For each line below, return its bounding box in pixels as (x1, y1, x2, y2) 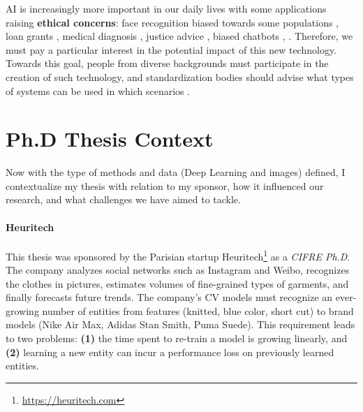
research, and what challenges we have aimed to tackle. (6, 192, 241, 207)
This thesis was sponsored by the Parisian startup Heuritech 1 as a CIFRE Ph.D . (6, 247, 350, 263)
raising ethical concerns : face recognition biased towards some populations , (6, 15, 339, 29)
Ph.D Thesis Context (6, 124, 214, 153)
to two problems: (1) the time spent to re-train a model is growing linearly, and (6, 331, 348, 346)
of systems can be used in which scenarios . (6, 83, 191, 98)
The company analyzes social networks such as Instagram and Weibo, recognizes (6, 263, 350, 277)
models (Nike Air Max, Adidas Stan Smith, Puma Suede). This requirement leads (6, 317, 355, 332)
